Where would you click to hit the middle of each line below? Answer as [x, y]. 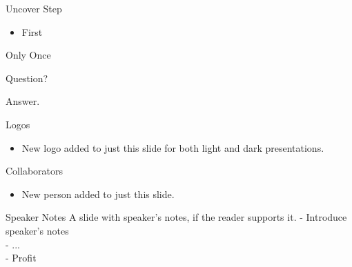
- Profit [21, 258]
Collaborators [35, 171]
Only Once [28, 55]
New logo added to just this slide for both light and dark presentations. [173, 147]
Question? [27, 78]
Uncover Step [34, 8]
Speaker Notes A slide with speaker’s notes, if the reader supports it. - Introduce [176, 217]
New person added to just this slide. [98, 194]
